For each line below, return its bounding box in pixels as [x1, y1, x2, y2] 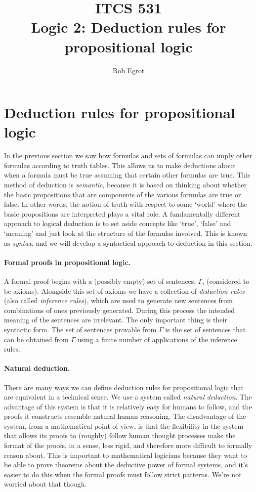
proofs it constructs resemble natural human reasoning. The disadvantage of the [4, 411, 246, 421]
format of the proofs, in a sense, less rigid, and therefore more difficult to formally [4, 440, 252, 450]
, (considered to [202, 275, 250, 286]
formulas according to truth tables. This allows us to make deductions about [4, 160, 236, 170]
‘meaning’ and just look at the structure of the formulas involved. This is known [4, 227, 247, 238]
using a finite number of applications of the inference [77, 334, 237, 344]
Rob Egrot [112, 65, 145, 75]
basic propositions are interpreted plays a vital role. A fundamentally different [4, 208, 241, 219]
